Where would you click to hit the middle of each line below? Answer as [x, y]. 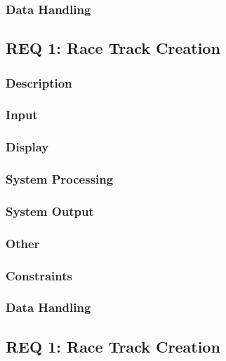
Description [39, 82]
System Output [50, 211]
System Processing [60, 179]
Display [27, 147]
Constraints [39, 275]
